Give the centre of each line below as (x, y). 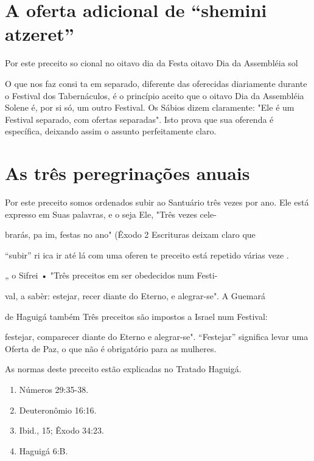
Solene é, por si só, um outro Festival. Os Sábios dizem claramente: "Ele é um (150, 107)
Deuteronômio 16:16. (58, 410)
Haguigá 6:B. (44, 450)
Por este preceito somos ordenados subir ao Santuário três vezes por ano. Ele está (157, 202)
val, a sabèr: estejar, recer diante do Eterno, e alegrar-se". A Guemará (135, 295)
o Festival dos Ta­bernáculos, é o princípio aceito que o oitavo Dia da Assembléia (155, 95)
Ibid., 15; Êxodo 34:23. (61, 430)
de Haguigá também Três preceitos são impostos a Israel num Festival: (136, 316)
